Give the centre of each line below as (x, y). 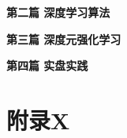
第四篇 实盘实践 (47, 65)
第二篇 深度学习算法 (58, 12)
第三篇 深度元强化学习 (64, 38)
